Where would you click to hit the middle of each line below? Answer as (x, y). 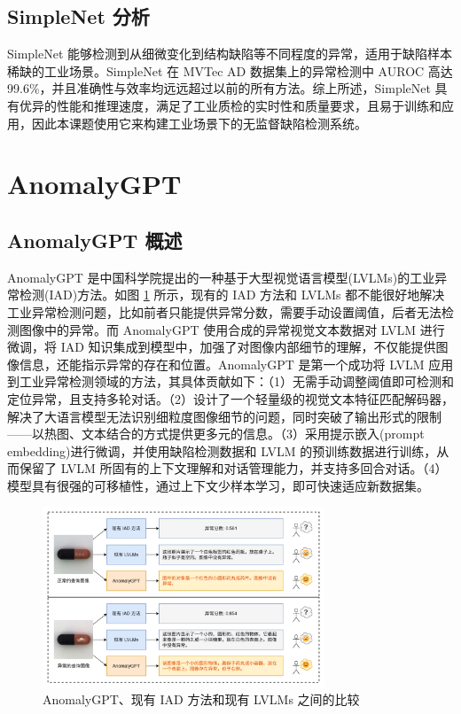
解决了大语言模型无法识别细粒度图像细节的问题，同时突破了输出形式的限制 (224, 416)
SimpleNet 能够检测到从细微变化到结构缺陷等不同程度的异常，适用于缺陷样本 (230, 54)
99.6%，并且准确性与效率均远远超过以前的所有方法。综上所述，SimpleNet (219, 88)
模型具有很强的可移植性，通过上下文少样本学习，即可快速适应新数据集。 (218, 485)
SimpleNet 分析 (78, 16)
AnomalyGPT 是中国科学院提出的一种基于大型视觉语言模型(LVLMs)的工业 (221, 277)
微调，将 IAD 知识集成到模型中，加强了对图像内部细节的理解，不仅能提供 (222, 347)
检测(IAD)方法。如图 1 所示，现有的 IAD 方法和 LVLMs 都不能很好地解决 (232, 295)
